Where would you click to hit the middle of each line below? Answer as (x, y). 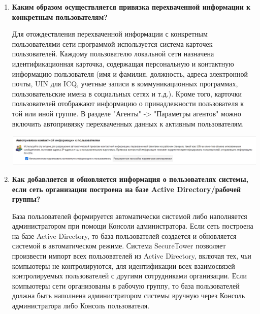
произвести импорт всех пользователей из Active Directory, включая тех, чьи (132, 256)
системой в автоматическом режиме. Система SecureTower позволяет (119, 246)
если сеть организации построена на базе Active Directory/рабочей (126, 189)
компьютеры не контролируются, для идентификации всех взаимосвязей (123, 265)
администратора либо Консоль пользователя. (81, 306)
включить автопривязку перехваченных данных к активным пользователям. (128, 123)
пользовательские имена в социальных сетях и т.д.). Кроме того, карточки (127, 93)
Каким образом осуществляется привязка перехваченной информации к (131, 7)
